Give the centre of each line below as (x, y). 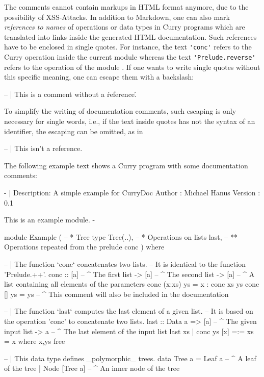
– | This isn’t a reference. (43, 148)
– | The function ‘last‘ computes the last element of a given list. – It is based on (129, 311)
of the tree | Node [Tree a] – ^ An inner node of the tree (92, 368)
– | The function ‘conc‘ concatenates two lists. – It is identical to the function (125, 264)
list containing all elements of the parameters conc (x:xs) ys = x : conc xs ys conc (132, 284)
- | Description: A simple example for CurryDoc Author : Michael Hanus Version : (132, 193)
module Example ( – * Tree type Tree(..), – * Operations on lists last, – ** (121, 236)
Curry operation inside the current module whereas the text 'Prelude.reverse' (130, 57)
